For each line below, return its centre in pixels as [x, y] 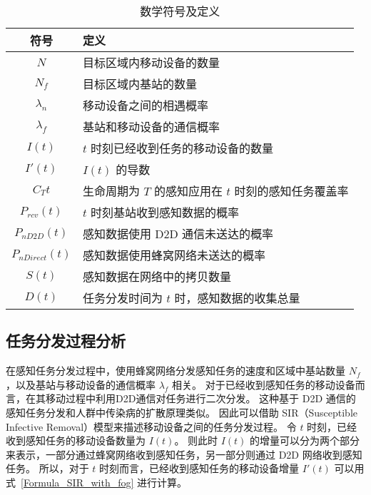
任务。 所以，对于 [47, 468]
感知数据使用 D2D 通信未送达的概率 [178, 234]
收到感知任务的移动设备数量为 [76, 440]
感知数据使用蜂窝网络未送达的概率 [174, 255]
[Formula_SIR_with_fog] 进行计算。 [104, 482]
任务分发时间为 [122, 298]
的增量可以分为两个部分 [305, 440]
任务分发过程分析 [66, 341]
